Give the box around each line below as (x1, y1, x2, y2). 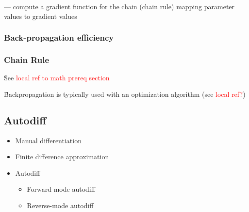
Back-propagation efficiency (4, 31, 114, 44)
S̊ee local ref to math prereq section (4, 73, 110, 83)
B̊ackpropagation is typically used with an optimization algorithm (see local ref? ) (4, 89, 246, 99)
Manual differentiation (15, 135, 82, 145)
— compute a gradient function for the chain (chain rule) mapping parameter (4, 1, 235, 11)
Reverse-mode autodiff (27, 200, 94, 211)
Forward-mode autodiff (27, 184, 95, 194)
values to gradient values (4, 11, 77, 21)
